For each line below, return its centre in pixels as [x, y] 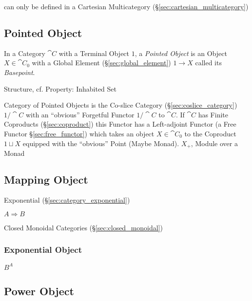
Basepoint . [19, 72]
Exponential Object [43, 249]
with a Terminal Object [94, 53]
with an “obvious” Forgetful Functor [80, 114]
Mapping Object [46, 179]
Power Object [39, 291]
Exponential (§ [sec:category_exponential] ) [67, 199]
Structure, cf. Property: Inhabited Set [60, 88]
